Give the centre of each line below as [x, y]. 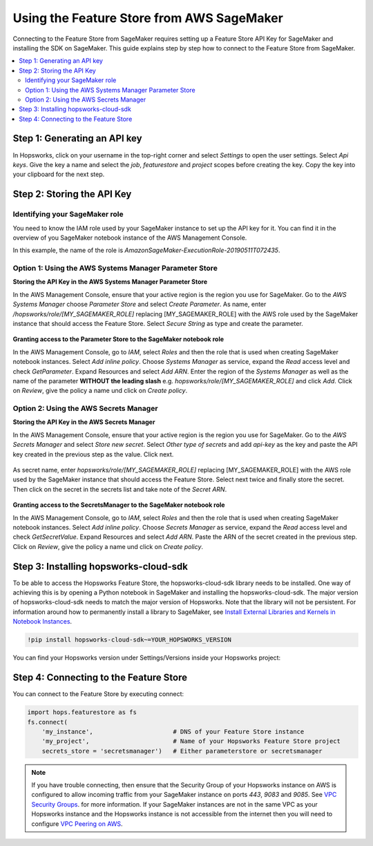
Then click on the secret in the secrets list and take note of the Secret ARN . [120, 489]
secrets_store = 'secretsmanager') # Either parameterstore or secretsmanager [182, 751]
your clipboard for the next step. [59, 174]
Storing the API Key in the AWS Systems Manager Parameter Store [110, 282]
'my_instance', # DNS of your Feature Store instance [173, 731]
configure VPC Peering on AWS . [77, 824]
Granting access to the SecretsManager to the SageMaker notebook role [119, 505]
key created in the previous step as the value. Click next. [93, 454]
